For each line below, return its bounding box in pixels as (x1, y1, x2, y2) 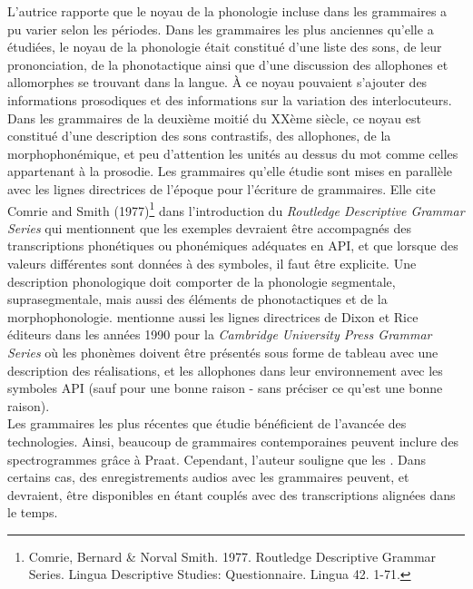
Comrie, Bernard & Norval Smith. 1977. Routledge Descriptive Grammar (28, 546, 437, 565)
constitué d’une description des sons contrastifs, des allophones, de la (7, 126, 391, 145)
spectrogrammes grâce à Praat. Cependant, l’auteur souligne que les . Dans (7, 449, 427, 468)
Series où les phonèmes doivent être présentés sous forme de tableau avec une (7, 342, 439, 361)
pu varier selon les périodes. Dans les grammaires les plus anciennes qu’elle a (7, 19, 434, 38)
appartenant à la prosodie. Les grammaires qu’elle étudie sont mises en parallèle (7, 162, 453, 181)
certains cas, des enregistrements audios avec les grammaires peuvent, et (7, 467, 409, 486)
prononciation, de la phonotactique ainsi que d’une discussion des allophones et (7, 54, 448, 74)
